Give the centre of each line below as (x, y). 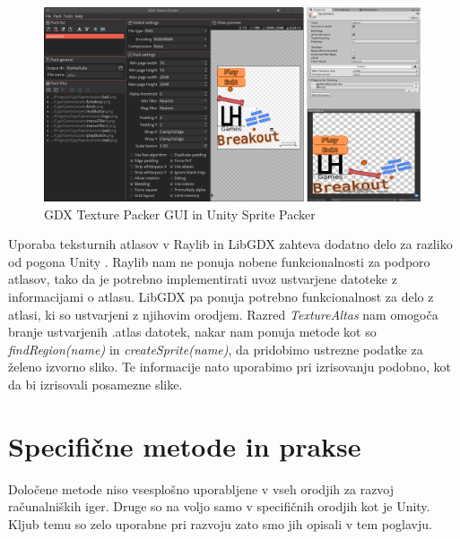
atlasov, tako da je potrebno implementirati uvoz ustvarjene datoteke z (203, 279)
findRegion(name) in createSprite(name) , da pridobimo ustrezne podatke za (216, 349)
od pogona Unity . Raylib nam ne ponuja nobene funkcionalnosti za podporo (219, 261)
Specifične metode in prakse (185, 445)
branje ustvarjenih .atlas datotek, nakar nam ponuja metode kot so (192, 332)
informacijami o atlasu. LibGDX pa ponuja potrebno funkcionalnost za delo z (221, 296)
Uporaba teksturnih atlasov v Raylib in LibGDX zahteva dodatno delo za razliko (230, 244)
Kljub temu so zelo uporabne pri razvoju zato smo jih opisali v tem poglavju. (220, 523)
